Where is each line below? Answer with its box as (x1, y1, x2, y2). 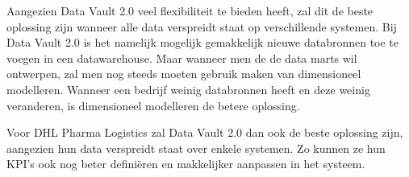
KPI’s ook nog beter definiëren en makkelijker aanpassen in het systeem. (6, 155, 365, 172)
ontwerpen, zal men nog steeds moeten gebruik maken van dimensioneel (6, 65, 361, 82)
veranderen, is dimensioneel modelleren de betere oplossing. (6, 97, 300, 113)
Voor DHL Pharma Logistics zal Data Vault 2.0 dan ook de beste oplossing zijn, (6, 124, 403, 141)
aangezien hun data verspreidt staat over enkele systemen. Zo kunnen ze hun (6, 139, 386, 156)
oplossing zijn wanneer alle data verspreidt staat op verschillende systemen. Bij (6, 18, 397, 35)
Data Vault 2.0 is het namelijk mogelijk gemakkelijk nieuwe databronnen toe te (6, 34, 399, 51)
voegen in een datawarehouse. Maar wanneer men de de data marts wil (6, 49, 357, 66)
